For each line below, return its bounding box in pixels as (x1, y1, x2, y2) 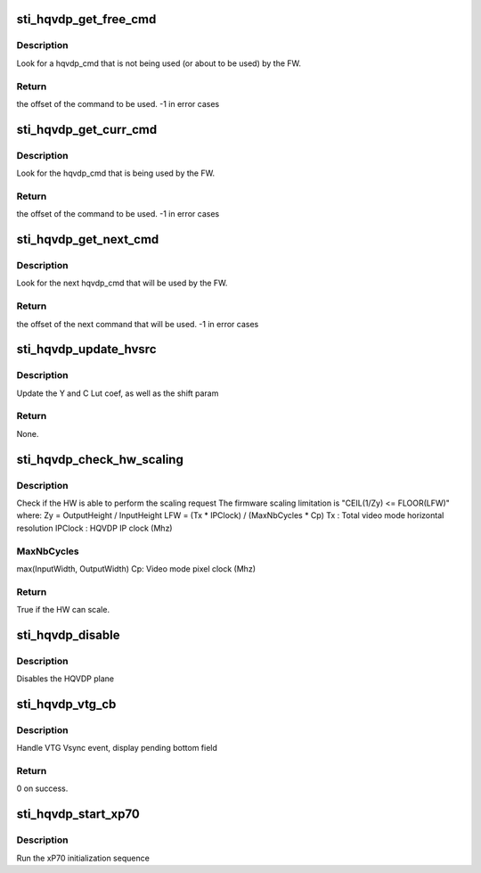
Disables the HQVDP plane (16, 673, 115, 684)
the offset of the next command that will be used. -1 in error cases (16, 318, 259, 329)
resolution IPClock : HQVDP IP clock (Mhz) (16, 523, 173, 533)
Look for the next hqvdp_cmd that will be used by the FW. (16, 277, 228, 289)
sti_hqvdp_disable (16, 627, 120, 642)
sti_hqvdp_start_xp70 (16, 807, 140, 822)
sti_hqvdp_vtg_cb (16, 696, 117, 712)
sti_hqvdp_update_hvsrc (16, 342, 157, 357)
